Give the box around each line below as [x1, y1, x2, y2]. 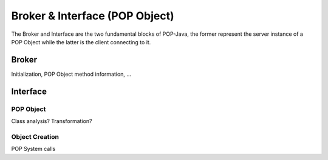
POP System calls [11, 145, 56, 153]
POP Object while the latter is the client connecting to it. [11, 38, 151, 45]
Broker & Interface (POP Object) [11, 9, 174, 22]
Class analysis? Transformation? [11, 118, 92, 124]
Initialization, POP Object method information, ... [11, 70, 132, 78]
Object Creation [11, 132, 59, 141]
